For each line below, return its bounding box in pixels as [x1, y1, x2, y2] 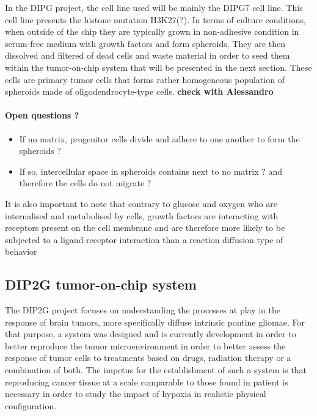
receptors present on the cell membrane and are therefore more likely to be [5, 221, 285, 234]
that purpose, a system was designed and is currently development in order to [5, 327, 296, 340]
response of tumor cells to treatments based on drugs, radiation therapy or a [5, 351, 291, 364]
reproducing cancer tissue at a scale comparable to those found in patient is [5, 375, 288, 388]
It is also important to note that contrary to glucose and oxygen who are [5, 197, 278, 210]
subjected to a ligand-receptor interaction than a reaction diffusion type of [5, 233, 283, 246]
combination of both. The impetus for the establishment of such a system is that [5, 363, 307, 376]
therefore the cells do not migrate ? [19, 177, 151, 189]
